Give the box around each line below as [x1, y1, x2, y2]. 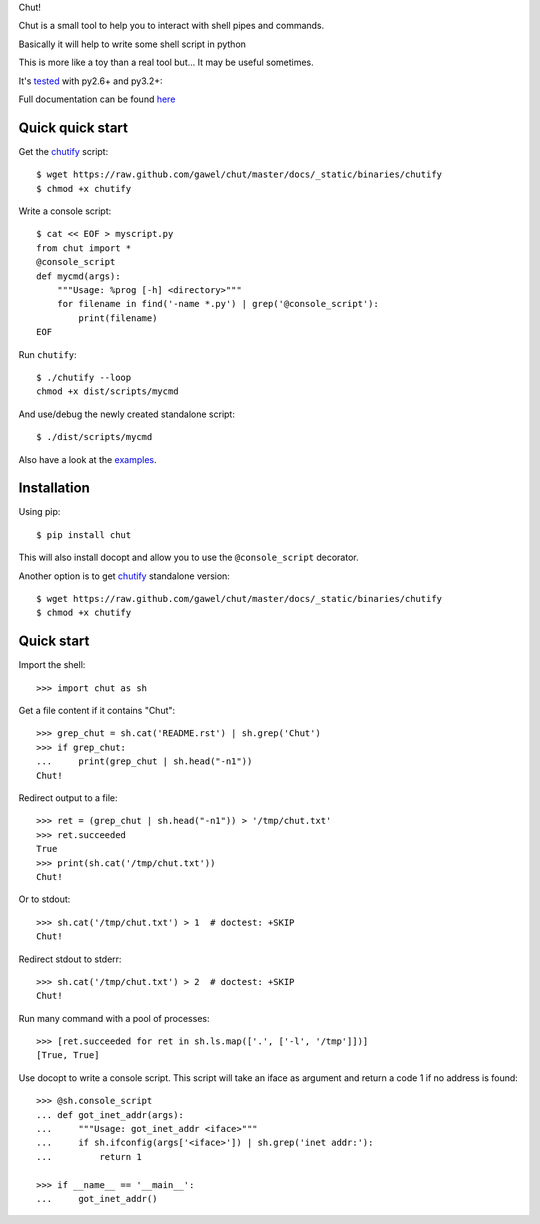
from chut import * [36, 242, 132, 254]
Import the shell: [18, 659, 86, 671]
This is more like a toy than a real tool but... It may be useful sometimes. [18, 56, 314, 69]
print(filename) [78, 312, 158, 324]
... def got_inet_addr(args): [36, 1109, 185, 1120]
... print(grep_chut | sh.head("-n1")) [36, 756, 253, 767]
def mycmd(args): [36, 270, 121, 282]
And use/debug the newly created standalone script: [18, 408, 235, 420]
